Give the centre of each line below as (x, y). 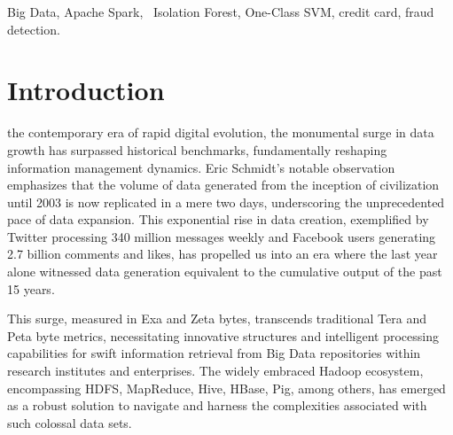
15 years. (31, 288)
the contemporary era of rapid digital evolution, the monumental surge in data (221, 132)
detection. (34, 29)
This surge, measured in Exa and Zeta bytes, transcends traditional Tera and (217, 318)
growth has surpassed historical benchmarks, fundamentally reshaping (197, 149)
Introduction (86, 90)
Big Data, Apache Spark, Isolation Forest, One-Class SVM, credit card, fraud (221, 12)
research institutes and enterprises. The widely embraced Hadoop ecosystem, (215, 371)
